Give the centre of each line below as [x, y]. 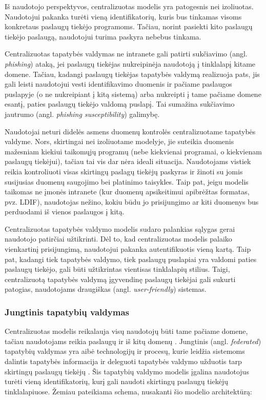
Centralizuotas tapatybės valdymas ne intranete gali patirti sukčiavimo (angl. [126, 54]
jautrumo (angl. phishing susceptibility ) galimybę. [82, 114]
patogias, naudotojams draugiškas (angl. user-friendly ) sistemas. [106, 289]
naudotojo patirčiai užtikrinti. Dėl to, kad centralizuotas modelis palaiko [118, 239]
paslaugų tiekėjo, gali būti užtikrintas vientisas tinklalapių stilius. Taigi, [117, 269]
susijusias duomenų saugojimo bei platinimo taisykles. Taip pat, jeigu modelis [127, 181]
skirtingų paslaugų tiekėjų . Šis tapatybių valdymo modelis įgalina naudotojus [127, 371]
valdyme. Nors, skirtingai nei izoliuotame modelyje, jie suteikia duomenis [119, 141]
